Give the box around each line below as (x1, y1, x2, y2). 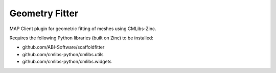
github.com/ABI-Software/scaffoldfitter (22, 44, 105, 51)
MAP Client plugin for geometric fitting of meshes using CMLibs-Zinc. (9, 26, 156, 32)
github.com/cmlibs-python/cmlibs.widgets (22, 59, 112, 65)
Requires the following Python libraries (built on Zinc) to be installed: (9, 35, 153, 41)
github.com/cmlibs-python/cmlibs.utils (22, 51, 104, 57)
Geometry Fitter (9, 8, 79, 19)
